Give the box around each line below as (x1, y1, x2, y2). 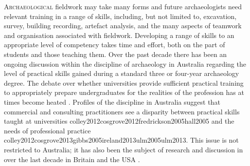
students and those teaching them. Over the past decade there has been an (4, 49, 227, 59)
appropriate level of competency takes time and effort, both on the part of (4, 39, 225, 50)
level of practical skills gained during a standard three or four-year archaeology (4, 68, 239, 78)
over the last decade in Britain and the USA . (4, 154, 140, 164)
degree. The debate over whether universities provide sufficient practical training (4, 77, 244, 88)
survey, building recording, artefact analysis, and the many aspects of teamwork (4, 20, 242, 31)
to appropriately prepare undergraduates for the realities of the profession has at (4, 87, 244, 97)
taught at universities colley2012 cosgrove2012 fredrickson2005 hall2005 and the (4, 116, 234, 126)
